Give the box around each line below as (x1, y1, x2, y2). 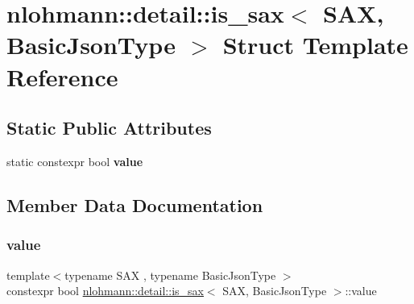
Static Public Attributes (6, 115, 212, 140)
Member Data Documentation (6, 192, 263, 217)
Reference (6, 60, 118, 93)
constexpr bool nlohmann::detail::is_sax (6, 282, 204, 299)
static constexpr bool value (6, 152, 143, 169)
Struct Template (222, 28, 408, 61)
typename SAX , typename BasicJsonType (64, 266, 276, 283)
